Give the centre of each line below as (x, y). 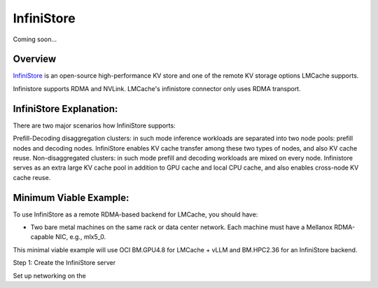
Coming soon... (35, 39)
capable (42, 237)
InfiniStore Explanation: (65, 109)
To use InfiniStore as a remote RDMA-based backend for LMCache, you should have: (135, 214)
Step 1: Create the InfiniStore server (64, 263)
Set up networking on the (50, 275)
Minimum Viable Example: (71, 197)
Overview (35, 59)
